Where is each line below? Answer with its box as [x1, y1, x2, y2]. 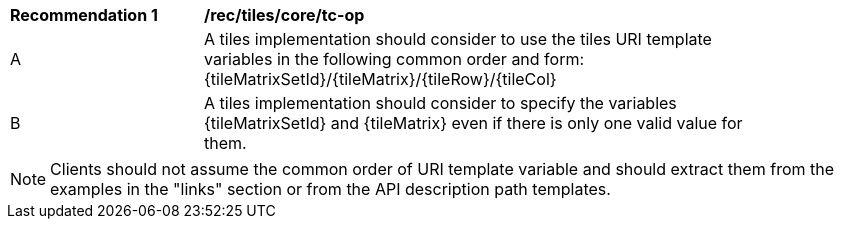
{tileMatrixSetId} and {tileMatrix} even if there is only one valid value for [204, 113, 743, 133]
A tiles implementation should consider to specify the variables [204, 93, 677, 113]
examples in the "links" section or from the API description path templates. [50, 179, 611, 199]
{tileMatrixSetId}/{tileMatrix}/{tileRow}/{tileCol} [204, 69, 557, 89]
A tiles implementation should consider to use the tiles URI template [204, 29, 712, 49]
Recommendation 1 [10, 5, 158, 25]
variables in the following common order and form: [204, 49, 585, 69]
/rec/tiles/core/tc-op [204, 5, 365, 25]
